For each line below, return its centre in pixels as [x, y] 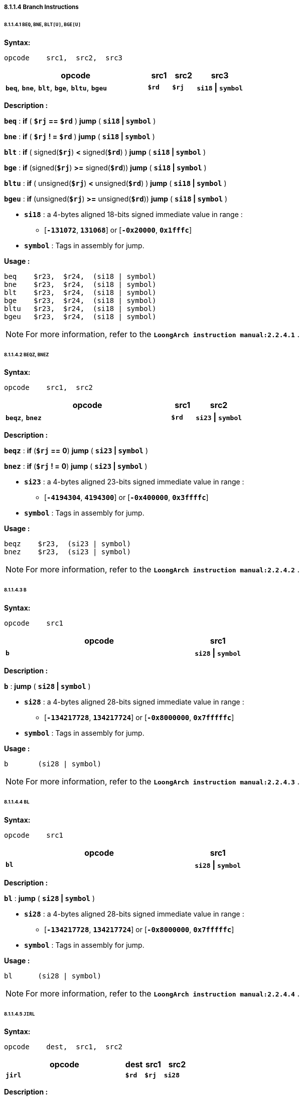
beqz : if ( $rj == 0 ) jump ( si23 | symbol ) [76, 451]
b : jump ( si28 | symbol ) [47, 686]
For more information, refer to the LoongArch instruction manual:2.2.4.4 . [163, 993]
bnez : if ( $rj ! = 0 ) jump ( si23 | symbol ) [76, 466]
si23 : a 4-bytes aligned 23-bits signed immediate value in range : [134, 482]
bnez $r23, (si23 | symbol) [67, 552]
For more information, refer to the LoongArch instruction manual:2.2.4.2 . [163, 570]
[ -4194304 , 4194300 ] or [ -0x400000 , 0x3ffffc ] [126, 497]
